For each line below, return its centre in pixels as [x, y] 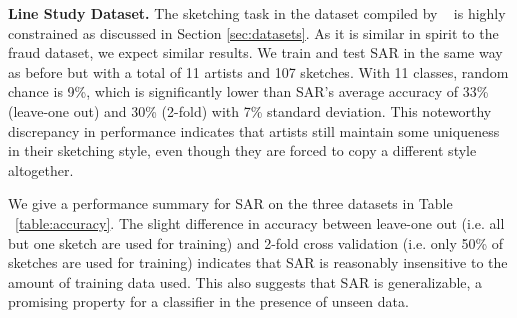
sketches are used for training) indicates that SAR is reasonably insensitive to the [258, 262]
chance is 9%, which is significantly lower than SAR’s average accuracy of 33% [248, 91]
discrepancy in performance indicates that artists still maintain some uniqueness [254, 130]
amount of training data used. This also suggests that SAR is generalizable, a [245, 281]
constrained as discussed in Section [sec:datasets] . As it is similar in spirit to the [253, 32]
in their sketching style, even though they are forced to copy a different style [242, 150]
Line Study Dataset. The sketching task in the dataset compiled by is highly [257, 13]
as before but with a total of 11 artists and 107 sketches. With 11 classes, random [258, 71]
